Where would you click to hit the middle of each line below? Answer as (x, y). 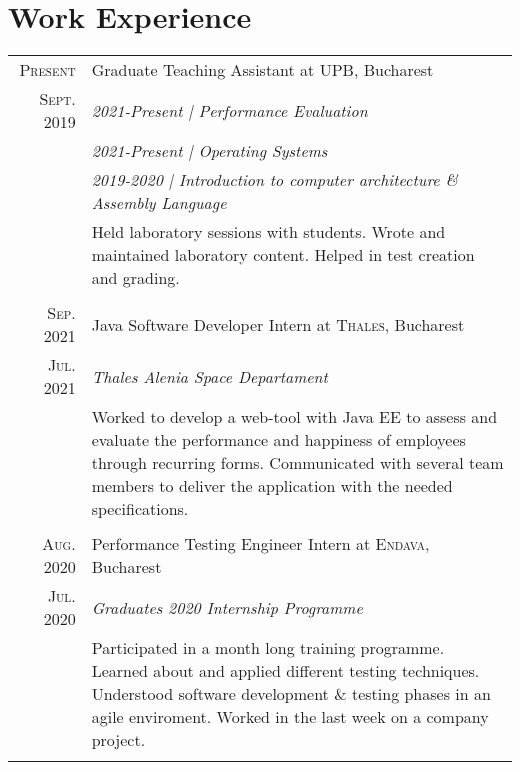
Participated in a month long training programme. (268, 648)
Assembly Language (159, 203)
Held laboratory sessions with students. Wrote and (268, 232)
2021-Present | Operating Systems (209, 151)
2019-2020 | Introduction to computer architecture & (274, 180)
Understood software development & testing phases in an (291, 694)
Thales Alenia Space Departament (209, 376)
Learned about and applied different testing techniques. (285, 671)
